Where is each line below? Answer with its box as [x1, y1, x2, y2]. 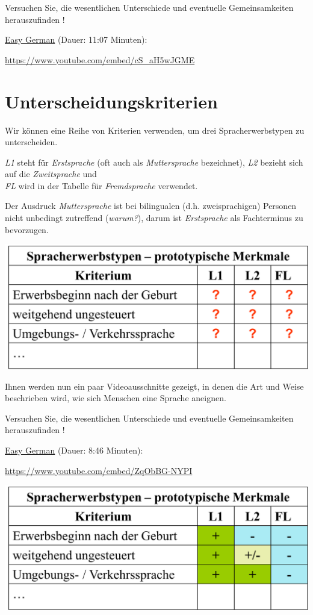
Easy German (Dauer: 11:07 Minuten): [5, 33, 147, 46]
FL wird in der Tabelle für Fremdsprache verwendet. [5, 179, 198, 192]
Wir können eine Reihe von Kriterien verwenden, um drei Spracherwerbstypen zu [5, 123, 305, 136]
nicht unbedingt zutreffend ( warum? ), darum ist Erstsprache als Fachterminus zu [5, 211, 303, 224]
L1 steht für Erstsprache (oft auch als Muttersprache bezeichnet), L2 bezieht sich [5, 155, 303, 168]
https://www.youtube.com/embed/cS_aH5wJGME [5, 53, 195, 66]
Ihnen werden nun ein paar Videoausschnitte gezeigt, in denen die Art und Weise [5, 379, 304, 392]
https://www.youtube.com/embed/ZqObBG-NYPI [5, 464, 193, 476]
